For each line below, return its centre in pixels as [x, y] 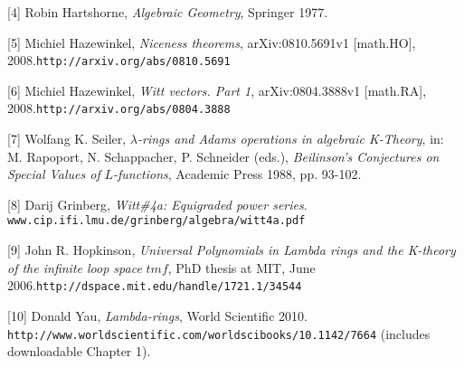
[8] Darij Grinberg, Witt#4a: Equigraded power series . [157, 204]
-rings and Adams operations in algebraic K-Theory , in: [290, 139]
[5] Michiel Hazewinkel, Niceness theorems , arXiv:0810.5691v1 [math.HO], [212, 42]
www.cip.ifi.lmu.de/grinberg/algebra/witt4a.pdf [156, 221]
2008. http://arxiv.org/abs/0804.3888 [119, 108]
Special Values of [54, 174]
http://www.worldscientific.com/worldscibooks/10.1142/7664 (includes [219, 333]
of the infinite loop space [75, 267]
